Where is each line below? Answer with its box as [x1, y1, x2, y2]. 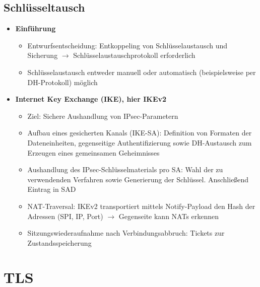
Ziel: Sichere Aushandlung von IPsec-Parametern [27, 110, 178, 121]
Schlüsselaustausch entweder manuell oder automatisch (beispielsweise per [27, 66, 256, 77]
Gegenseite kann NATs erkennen [118, 210, 219, 221]
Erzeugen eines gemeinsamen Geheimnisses [27, 147, 160, 158]
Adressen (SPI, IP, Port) [27, 210, 103, 221]
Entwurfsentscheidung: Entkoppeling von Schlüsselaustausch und [27, 40, 228, 50]
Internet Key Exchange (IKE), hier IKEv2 [15, 94, 167, 104]
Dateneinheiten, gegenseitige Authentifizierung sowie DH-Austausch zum [27, 137, 252, 148]
